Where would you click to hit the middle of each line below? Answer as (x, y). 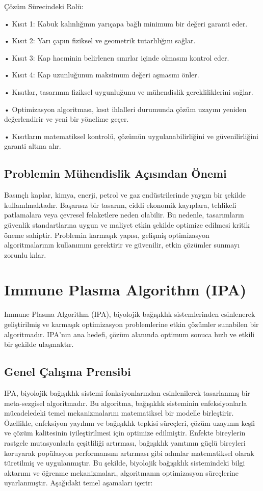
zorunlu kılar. (25, 254)
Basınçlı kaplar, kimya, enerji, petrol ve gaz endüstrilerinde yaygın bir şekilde (125, 195)
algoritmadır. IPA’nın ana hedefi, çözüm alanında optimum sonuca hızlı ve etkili (129, 334)
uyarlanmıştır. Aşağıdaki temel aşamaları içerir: (78, 483)
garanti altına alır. (33, 146)
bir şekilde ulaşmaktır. (39, 344)
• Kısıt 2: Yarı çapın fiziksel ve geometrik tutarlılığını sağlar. (100, 40)
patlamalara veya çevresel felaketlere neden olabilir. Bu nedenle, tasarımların (124, 215)
